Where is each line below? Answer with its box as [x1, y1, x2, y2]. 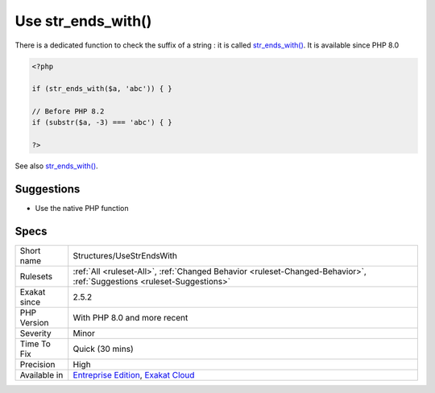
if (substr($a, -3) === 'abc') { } [31, 118, 172, 127]
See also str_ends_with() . [14, 161, 98, 171]
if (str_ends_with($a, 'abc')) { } [31, 85, 172, 93]
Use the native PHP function [35, 204, 129, 213]
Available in [19, 370, 64, 381]
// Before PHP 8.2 [31, 107, 105, 116]
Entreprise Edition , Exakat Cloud [72, 370, 195, 381]
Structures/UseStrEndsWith [72, 250, 177, 262]
